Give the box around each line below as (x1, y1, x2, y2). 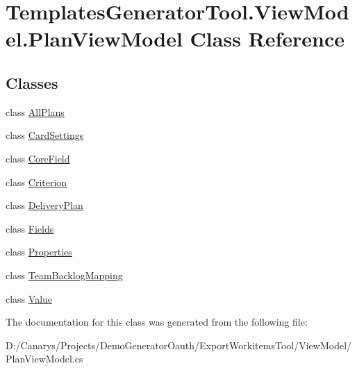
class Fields (6, 221, 54, 235)
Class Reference (190, 24, 345, 53)
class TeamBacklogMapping (6, 267, 123, 282)
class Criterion (6, 174, 67, 189)
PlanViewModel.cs (6, 351, 83, 366)
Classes (6, 72, 58, 93)
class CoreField (6, 151, 70, 165)
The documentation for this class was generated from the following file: (6, 315, 308, 329)
